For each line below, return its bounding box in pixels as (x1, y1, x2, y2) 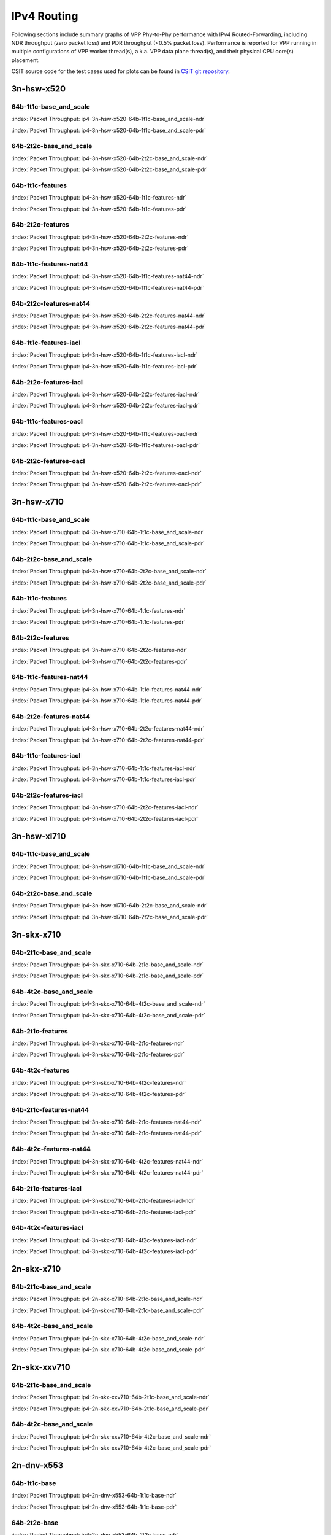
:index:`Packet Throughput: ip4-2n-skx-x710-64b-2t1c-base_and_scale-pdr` (11, 1307, 204, 1314)
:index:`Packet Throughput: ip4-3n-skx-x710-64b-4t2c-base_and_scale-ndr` (11, 1000, 205, 1008)
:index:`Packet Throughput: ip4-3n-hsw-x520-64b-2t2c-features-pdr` (11, 244, 189, 252)
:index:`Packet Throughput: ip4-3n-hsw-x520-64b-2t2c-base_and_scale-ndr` (11, 154, 208, 162)
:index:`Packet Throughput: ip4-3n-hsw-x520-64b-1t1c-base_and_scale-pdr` (11, 126, 207, 134)
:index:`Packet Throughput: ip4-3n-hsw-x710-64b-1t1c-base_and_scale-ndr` (11, 528, 205, 535)
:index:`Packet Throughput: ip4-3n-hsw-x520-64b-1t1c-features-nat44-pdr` (11, 284, 205, 291)
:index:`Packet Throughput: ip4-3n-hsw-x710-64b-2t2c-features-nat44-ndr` (11, 725, 205, 733)
